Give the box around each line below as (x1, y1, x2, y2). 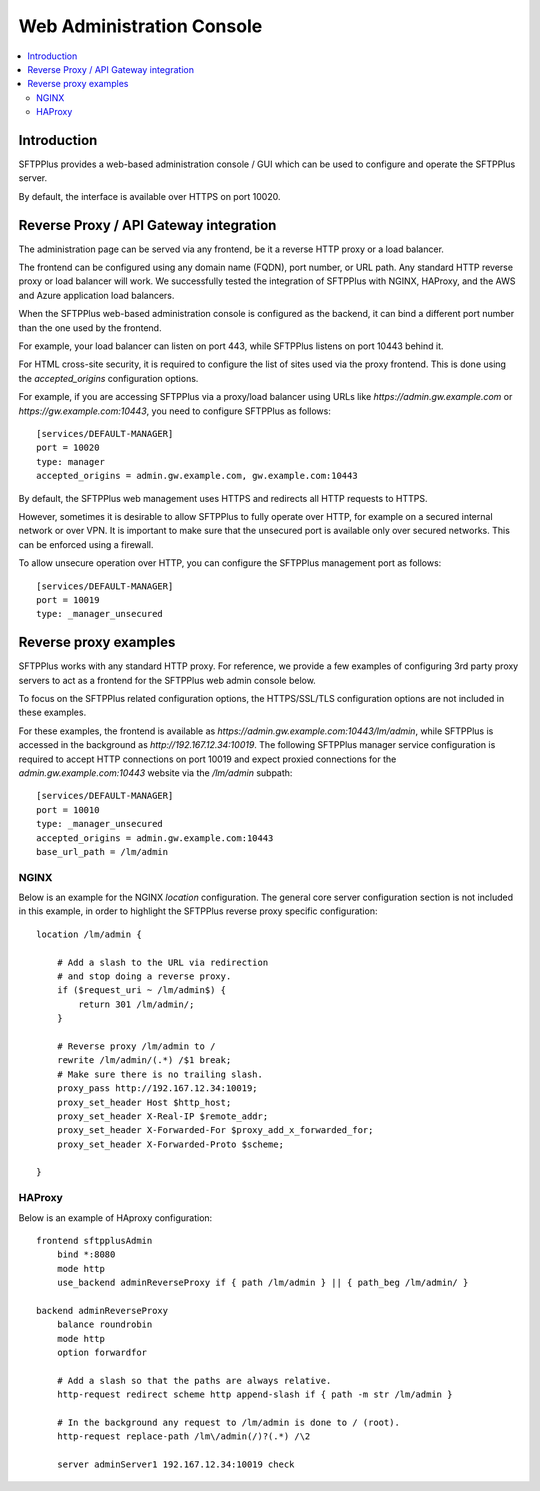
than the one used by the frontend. (18, 321, 162, 334)
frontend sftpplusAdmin (36, 1235, 153, 1246)
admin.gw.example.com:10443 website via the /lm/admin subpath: (18, 766, 293, 779)
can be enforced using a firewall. (18, 538, 154, 550)
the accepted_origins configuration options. (18, 372, 199, 384)
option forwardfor (56, 1347, 148, 1359)
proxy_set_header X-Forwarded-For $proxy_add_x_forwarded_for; (56, 1125, 374, 1136)
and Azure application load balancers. (18, 289, 175, 301)
